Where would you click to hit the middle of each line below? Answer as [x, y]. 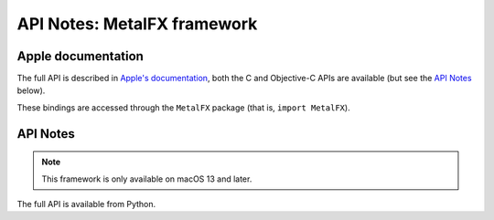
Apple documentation [80, 56]
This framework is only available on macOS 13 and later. [147, 179]
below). [31, 90]
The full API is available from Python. [86, 204]
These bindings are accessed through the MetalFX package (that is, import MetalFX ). [184, 107]
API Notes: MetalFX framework [137, 24]
